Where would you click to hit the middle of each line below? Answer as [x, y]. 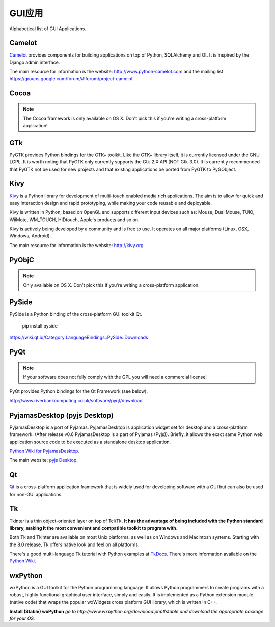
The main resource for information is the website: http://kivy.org [76, 245]
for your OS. [22, 618]
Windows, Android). [30, 236]
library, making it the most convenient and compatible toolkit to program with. [93, 528]
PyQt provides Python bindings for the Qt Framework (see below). [78, 391]
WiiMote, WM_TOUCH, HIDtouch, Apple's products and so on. [74, 220]
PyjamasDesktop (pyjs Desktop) [62, 415]
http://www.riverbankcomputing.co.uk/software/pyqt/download [76, 400]
